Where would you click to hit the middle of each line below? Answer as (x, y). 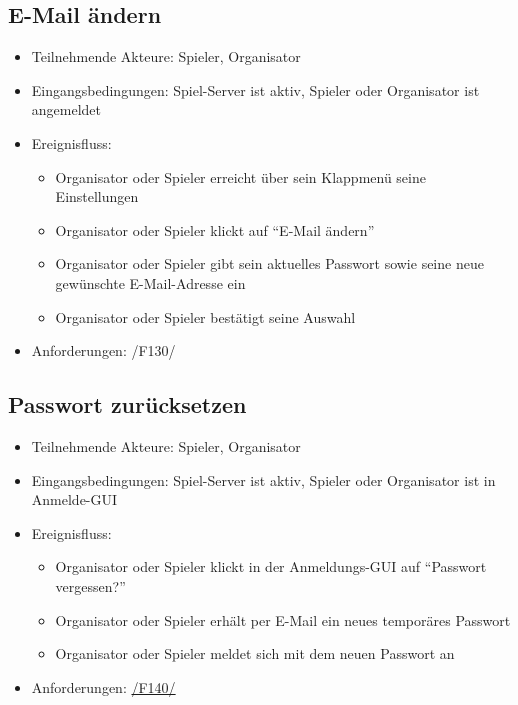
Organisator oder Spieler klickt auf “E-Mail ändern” (215, 229)
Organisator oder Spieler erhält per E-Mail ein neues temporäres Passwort (283, 619)
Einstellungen (97, 196)
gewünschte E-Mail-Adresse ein (150, 282)
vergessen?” (90, 585)
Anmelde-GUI (74, 499)
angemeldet (66, 109)
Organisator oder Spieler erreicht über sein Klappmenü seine (240, 176)
